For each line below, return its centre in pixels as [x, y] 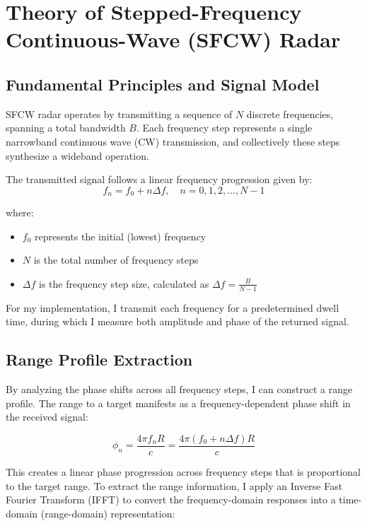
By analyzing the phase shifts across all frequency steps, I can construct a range [179, 389]
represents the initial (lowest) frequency [121, 236]
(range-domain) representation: [108, 513]
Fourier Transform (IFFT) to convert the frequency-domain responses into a [171, 499]
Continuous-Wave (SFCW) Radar [173, 39]
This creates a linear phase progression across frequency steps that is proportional [183, 472]
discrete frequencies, [290, 113]
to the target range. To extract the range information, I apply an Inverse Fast [174, 485]
